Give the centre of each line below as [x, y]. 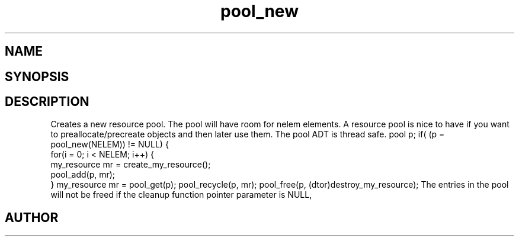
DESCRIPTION [47, 102]
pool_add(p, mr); [83, 175]
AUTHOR [32, 217]
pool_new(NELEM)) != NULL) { [110, 144]
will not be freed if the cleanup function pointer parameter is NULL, [181, 195]
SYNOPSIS [37, 76]
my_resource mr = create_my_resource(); [131, 165]
